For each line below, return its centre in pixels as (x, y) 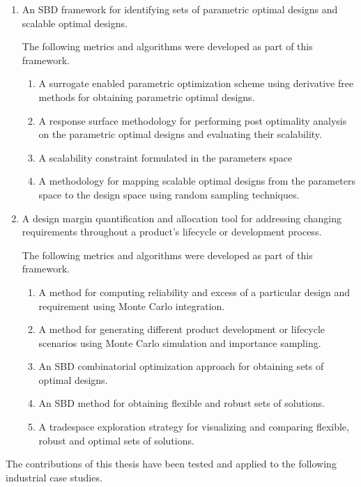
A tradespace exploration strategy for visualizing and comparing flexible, (194, 427)
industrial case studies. (54, 477)
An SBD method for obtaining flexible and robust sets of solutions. (182, 403)
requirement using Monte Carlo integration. (132, 306)
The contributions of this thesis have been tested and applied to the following (171, 464)
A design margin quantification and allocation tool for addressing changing (182, 218)
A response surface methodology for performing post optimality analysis (193, 120)
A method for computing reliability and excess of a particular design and (194, 292)
